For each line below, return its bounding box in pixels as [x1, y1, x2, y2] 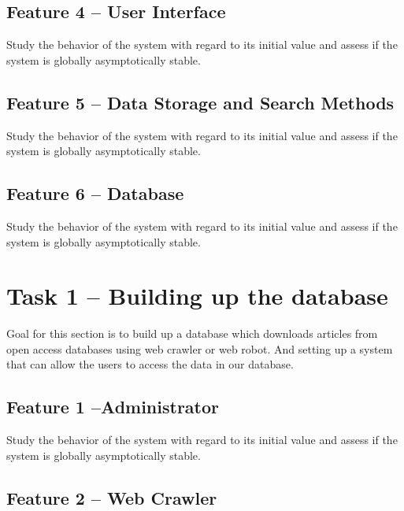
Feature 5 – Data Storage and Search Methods [6, 90, 395, 114]
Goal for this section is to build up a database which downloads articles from [6, 325, 378, 342]
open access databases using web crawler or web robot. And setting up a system [6, 340, 393, 357]
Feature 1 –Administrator [6, 394, 220, 419]
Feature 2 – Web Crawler [6, 485, 217, 509]
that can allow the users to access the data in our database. [6, 356, 294, 372]
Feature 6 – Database [6, 181, 184, 206]
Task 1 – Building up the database [6, 280, 388, 312]
